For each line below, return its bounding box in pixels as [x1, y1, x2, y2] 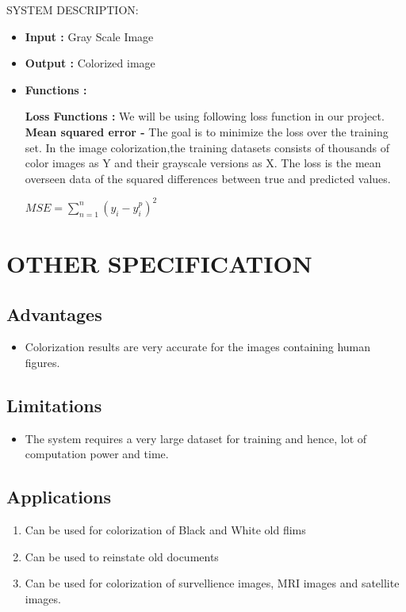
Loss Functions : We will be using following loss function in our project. [25, 108, 385, 124]
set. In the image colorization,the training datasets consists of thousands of [25, 139, 389, 155]
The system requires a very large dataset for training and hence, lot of [25, 430, 367, 446]
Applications [6, 484, 112, 509]
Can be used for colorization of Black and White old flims [25, 522, 306, 538]
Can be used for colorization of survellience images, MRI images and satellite [25, 575, 400, 591]
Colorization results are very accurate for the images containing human [25, 339, 371, 355]
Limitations [6, 393, 102, 417]
